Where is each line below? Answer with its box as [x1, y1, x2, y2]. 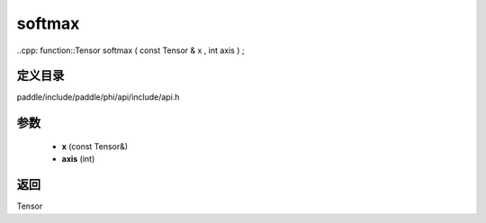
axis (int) [61, 154, 95, 165]
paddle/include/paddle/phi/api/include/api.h [16, 92, 180, 103]
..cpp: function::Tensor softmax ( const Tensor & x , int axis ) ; [16, 45, 245, 56]
